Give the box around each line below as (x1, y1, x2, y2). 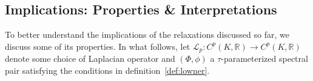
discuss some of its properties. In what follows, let (5, 40, 190, 52)
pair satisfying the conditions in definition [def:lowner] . (5, 64, 210, 76)
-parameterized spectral (221, 52, 308, 65)
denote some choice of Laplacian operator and (5, 52, 175, 65)
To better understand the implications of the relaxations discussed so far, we (5, 28, 289, 41)
